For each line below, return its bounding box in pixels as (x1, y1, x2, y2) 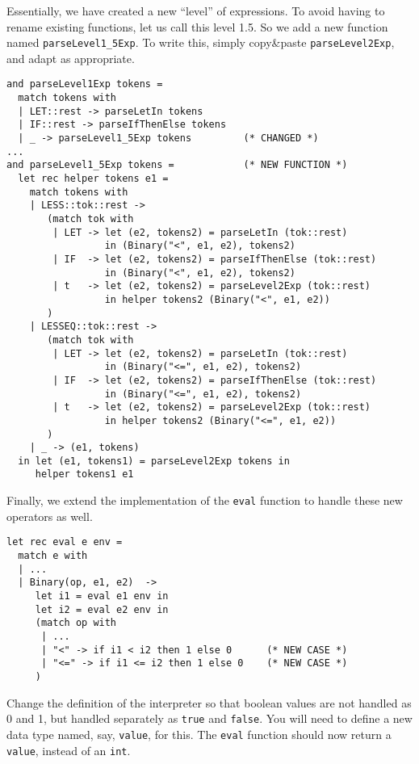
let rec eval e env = (6, 536, 123, 548)
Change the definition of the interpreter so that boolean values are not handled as (6, 694, 412, 711)
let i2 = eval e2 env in (35, 603, 169, 615)
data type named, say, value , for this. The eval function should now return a (6, 725, 392, 742)
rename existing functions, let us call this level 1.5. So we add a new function (6, 18, 388, 35)
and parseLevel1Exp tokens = (6, 78, 163, 90)
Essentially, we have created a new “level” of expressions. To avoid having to (6, 2, 385, 19)
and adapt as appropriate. (6, 49, 135, 66)
